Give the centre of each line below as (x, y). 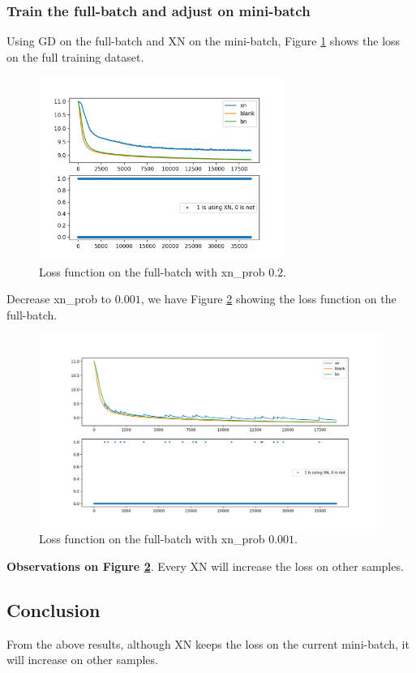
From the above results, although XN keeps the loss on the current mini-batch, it (208, 643)
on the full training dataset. (75, 56)
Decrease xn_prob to (59, 299)
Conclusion (54, 609)
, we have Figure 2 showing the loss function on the (268, 299)
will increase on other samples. (82, 660)
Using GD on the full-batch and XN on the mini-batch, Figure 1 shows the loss (204, 41)
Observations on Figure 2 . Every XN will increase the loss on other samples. (205, 566)
